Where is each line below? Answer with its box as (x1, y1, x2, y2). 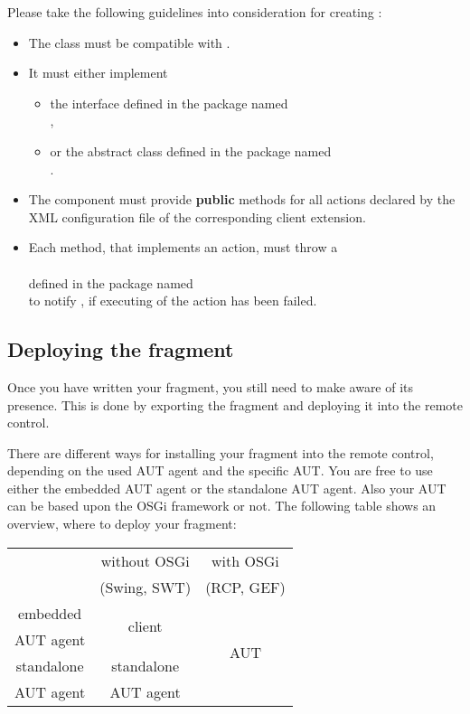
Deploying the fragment (7, 335, 234, 363)
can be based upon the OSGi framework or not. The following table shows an (7, 496, 437, 515)
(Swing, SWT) (99, 576, 192, 597)
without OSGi (100, 550, 190, 571)
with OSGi (211, 550, 279, 571)
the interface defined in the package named (50, 93, 288, 112)
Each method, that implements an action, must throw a (28, 238, 338, 257)
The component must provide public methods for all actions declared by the (28, 190, 456, 209)
